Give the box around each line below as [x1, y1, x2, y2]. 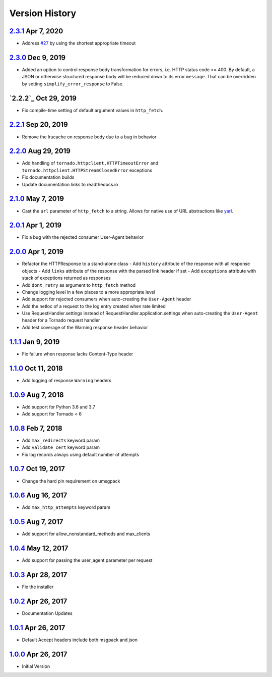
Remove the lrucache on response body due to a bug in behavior [22, 134, 157, 140]
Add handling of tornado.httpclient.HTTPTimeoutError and [22, 160, 159, 166]
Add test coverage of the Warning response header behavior [22, 324, 148, 330]
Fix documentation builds [22, 174, 75, 180]
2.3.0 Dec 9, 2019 [9, 53, 65, 62]
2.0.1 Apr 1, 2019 [9, 221, 62, 230]
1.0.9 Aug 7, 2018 [9, 390, 64, 399]
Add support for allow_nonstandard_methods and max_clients [22, 531, 151, 537]
